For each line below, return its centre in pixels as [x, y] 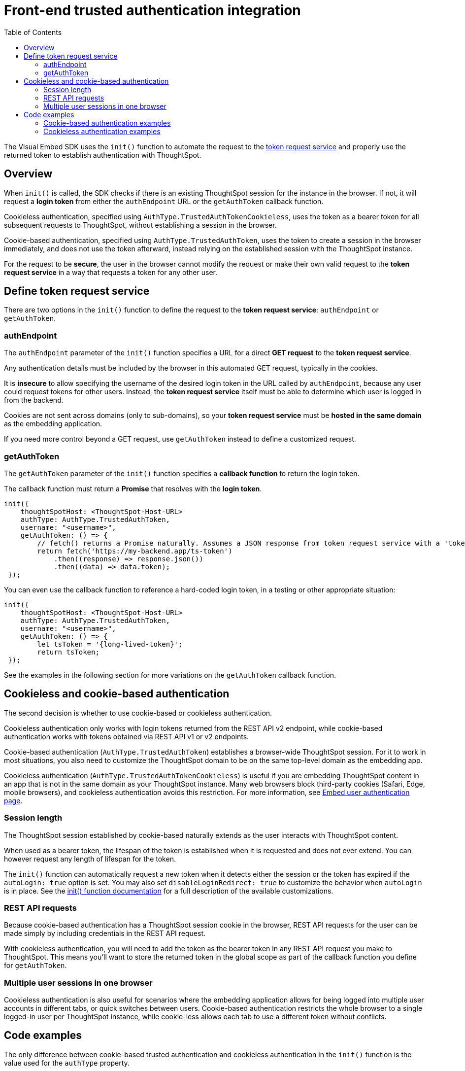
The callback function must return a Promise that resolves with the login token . [133, 488]
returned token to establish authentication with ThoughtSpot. [103, 155]
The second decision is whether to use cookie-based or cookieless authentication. [138, 713]
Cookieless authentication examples [102, 131]
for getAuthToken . [35, 966]
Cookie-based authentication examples [107, 123]
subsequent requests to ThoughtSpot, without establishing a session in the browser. [140, 225]
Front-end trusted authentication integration [152, 10]
